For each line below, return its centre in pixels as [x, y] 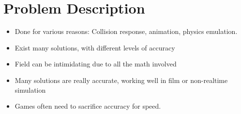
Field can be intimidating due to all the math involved [96, 64]
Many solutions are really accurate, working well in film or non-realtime [121, 80]
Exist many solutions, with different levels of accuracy [95, 47]
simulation [30, 90]
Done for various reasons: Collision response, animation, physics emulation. [126, 31]
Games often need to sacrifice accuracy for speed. [88, 106]
